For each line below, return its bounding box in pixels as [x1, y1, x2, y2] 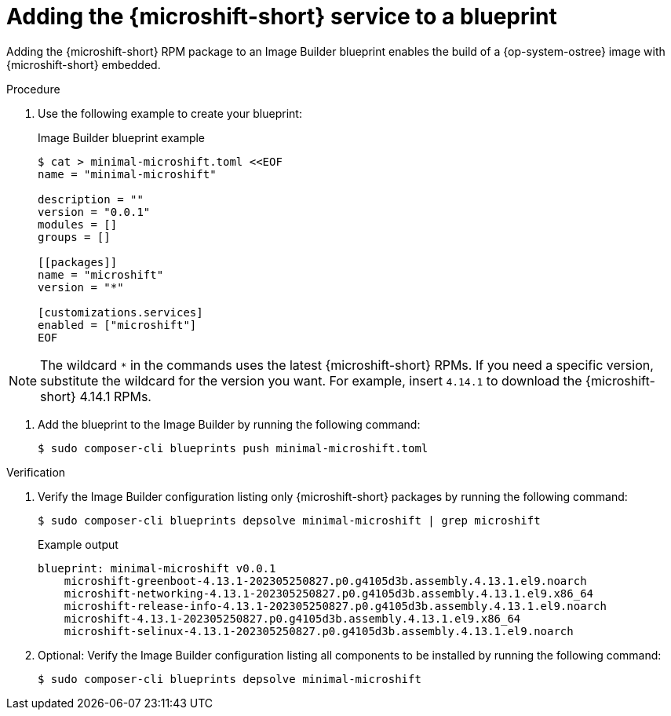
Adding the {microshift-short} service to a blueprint [6, 3, 557, 30]
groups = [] [38, 230, 111, 243]
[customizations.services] [38, 305, 203, 319]
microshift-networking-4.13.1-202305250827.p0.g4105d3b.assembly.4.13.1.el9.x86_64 [64, 586, 594, 600]
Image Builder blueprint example [38, 130, 206, 144]
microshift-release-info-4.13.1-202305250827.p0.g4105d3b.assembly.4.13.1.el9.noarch [64, 599, 607, 612]
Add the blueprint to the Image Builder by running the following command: [38, 417, 421, 431]
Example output [38, 537, 119, 551]
